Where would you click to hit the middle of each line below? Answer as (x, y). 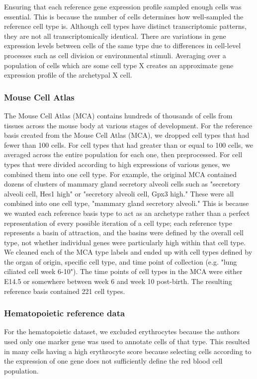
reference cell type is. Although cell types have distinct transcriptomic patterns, (125, 26)
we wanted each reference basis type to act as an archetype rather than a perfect (127, 213)
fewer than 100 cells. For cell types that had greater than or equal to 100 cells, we (129, 144)
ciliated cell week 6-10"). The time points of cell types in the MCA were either (123, 271)
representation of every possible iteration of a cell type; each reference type (118, 223)
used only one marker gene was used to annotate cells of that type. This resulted (127, 341)
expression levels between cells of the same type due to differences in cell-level (123, 46)
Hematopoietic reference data (65, 313)
